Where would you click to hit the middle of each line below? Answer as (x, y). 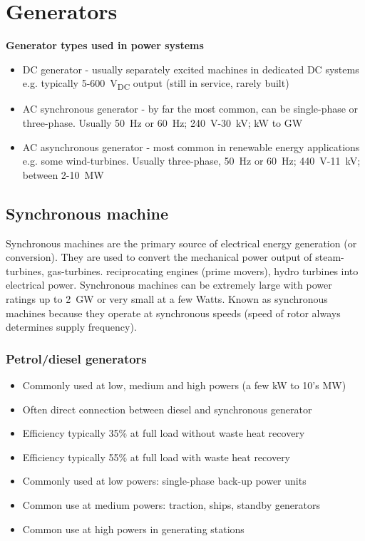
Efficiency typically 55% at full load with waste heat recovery (156, 457)
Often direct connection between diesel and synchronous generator (167, 409)
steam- (330, 257)
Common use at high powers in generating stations (133, 529)
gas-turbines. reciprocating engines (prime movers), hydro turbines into (203, 270)
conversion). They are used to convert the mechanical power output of (159, 257)
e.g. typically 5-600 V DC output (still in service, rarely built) (156, 84)
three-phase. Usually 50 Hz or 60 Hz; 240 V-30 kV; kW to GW (163, 123)
